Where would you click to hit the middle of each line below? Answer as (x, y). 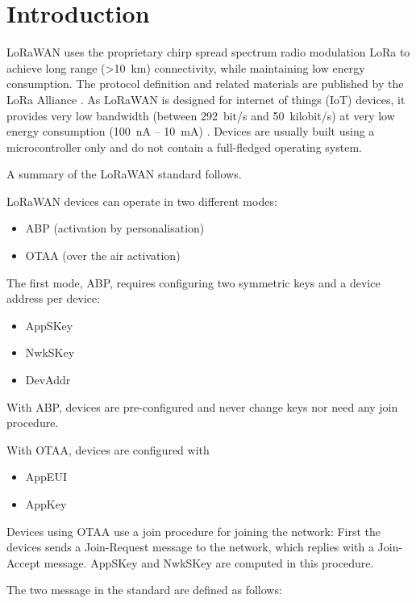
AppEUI (46, 477)
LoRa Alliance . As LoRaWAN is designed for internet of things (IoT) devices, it (206, 99)
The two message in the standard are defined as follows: (144, 590)
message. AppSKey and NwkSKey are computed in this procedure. (209, 562)
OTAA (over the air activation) (103, 255)
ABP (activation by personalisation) (115, 228)
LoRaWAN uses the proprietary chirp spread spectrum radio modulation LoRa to (208, 52)
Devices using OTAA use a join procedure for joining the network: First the (194, 531)
